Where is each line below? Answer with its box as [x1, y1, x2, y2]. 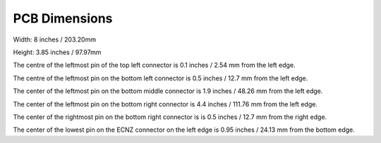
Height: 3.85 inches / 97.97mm [13, 48, 102, 56]
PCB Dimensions [13, 11, 113, 26]
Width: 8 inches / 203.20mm [13, 35, 97, 44]
